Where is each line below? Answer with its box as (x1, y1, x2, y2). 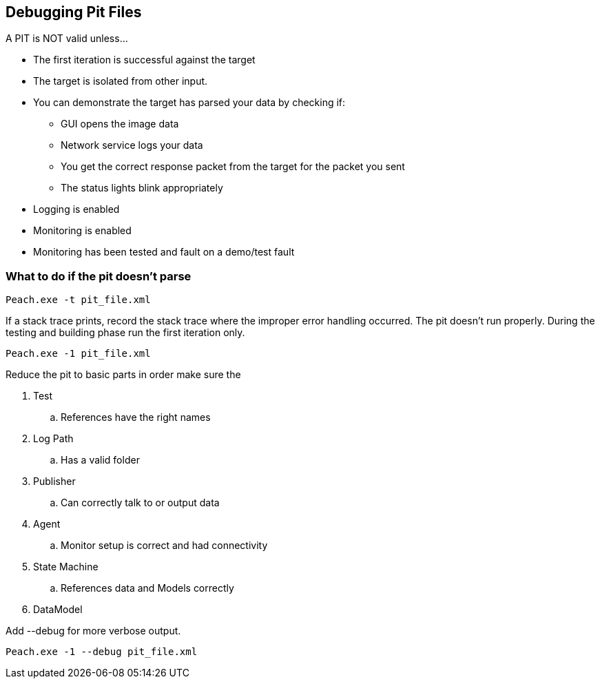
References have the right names (61, 411, 211, 424)
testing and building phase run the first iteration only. (6, 327, 245, 339)
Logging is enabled (33, 203, 120, 216)
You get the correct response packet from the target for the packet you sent (61, 160, 405, 173)
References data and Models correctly (61, 582, 234, 594)
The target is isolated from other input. (33, 75, 208, 87)
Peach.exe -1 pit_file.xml (6, 348, 151, 360)
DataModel (33, 603, 83, 616)
